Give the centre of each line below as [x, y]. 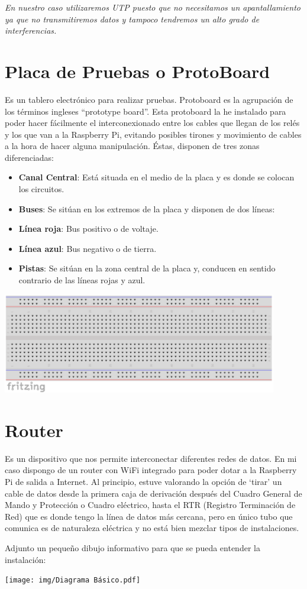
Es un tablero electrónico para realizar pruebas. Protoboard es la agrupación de [149, 99]
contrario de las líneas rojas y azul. [82, 280]
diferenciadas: [29, 157]
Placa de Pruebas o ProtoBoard [138, 71]
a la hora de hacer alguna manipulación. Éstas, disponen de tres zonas [132, 146]
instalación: [25, 559]
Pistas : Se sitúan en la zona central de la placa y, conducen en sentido [147, 268]
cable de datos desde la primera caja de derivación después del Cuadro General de [153, 493]
